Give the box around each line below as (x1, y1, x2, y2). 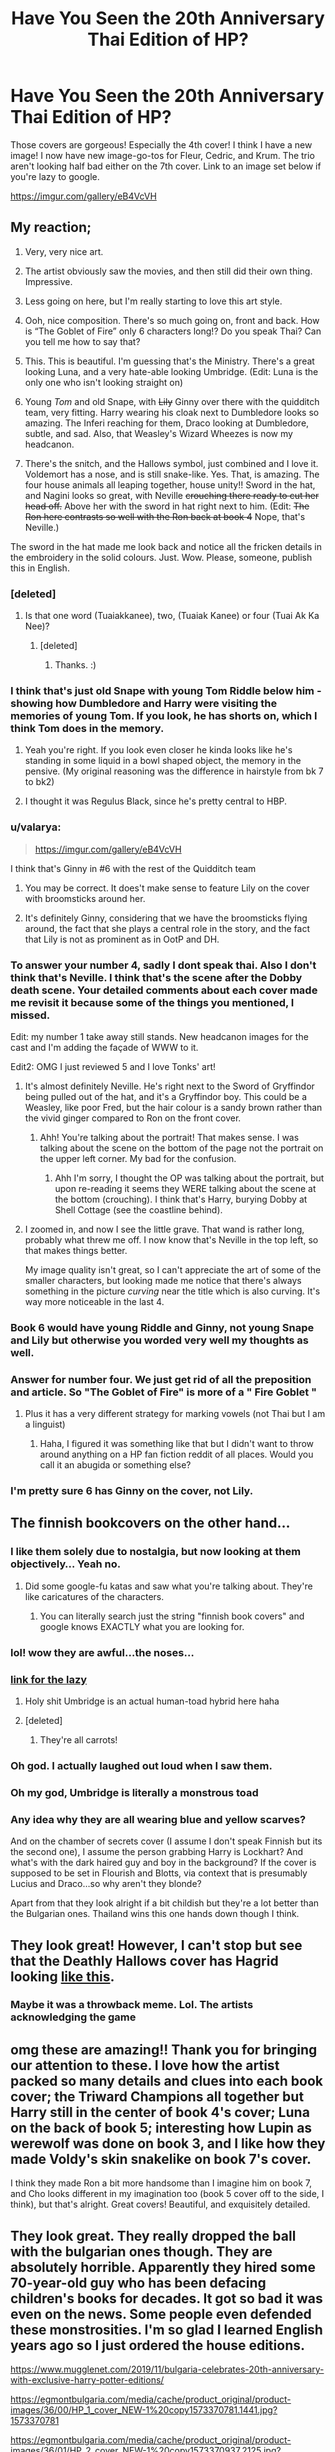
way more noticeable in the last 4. (24, 1295, 165, 1307)
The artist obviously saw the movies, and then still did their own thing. (24, 265, 313, 277)
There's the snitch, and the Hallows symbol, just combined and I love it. (24, 457, 319, 469)
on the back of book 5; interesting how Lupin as (10, 2119, 313, 2136)
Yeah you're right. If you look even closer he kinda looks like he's (24, 744, 293, 756)
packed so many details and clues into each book (10, 2072, 324, 2089)
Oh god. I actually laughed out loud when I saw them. (10, 1758, 273, 1772)
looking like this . (10, 1968, 115, 1985)
